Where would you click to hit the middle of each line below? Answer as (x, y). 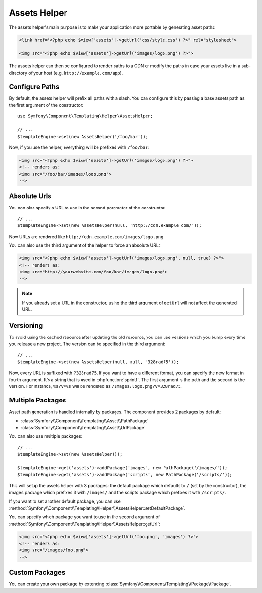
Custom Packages (37, 572)
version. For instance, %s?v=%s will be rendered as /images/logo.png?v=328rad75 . (95, 386)
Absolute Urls (30, 196)
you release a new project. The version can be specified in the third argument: (87, 344)
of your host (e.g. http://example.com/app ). (76, 73)
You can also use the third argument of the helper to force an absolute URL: (84, 245)
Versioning (26, 326)
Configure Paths (34, 87)
